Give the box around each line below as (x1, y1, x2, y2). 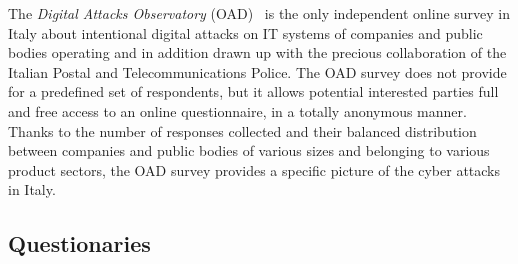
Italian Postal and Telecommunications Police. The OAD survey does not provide (8, 61, 507, 82)
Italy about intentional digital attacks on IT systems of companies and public (8, 22, 483, 43)
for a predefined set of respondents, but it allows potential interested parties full (8, 81, 499, 102)
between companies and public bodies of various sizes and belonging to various (8, 140, 490, 161)
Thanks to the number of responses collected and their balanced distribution (8, 120, 477, 141)
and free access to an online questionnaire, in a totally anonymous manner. (8, 100, 467, 121)
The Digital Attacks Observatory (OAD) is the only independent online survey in (8, 3, 511, 23)
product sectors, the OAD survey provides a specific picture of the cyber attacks (8, 159, 501, 180)
